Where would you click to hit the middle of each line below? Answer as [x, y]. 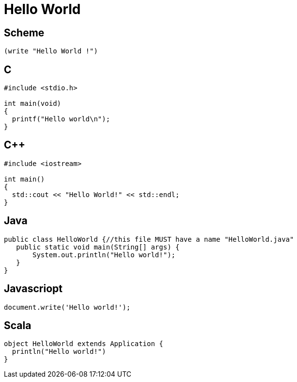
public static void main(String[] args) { [98, 247]
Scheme [24, 33]
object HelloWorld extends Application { [84, 344]
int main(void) [33, 104]
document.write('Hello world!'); [67, 307]
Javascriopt [33, 289]
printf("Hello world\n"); [61, 119]
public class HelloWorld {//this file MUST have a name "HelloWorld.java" [149, 239]
